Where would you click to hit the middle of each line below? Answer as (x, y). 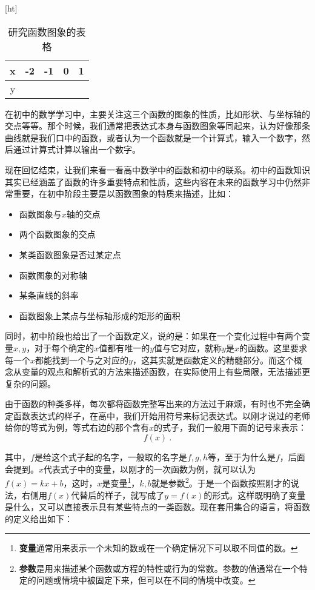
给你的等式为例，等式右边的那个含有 (77, 427)
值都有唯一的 (124, 347)
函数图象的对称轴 (53, 275)
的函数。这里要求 (273, 347)
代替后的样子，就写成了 (118, 495)
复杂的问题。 (30, 383)
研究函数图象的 (42, 31)
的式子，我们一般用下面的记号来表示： (230, 427)
